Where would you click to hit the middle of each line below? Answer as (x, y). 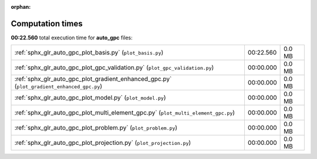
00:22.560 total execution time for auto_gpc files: (72, 38)
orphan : (21, 7)
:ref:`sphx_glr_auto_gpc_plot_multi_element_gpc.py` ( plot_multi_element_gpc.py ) (124, 113)
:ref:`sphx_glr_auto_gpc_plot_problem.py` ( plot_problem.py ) (96, 128)
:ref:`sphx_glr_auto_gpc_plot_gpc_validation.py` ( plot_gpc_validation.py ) (114, 67)
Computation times (47, 23)
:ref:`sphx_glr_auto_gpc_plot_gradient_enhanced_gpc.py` (93, 79)
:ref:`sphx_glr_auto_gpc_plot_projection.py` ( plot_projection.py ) (103, 143)
